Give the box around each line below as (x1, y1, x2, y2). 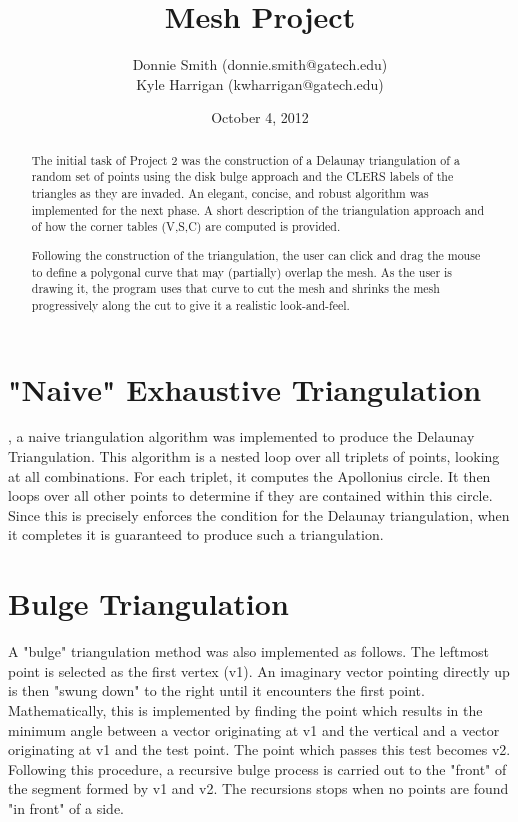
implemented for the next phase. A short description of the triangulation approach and (31, 201, 485, 218)
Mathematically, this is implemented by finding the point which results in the (8, 699, 483, 720)
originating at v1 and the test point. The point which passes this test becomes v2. (8, 739, 511, 760)
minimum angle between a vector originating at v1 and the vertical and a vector (8, 719, 500, 740)
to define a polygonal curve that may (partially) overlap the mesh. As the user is (31, 263, 452, 280)
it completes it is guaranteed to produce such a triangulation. (8, 524, 384, 545)
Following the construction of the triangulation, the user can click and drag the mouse (31, 246, 481, 263)
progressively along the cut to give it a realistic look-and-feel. (31, 296, 350, 313)
